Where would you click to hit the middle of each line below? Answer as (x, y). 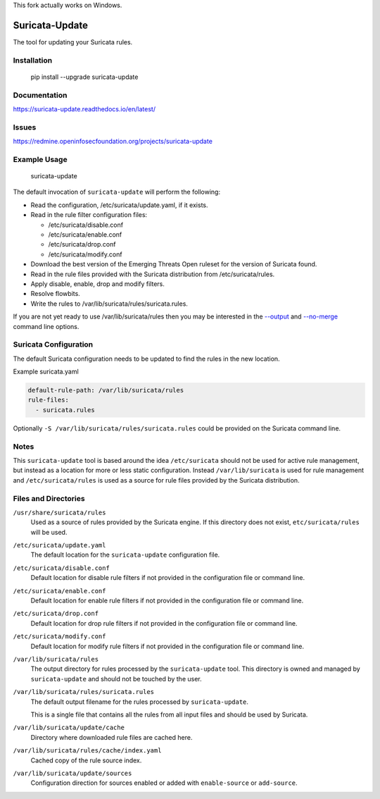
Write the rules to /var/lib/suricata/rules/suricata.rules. (109, 304)
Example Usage (40, 159)
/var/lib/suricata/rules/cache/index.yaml (87, 751)
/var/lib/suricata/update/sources (72, 773)
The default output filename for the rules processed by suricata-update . (140, 702)
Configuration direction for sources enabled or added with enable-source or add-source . (164, 783)
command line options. (46, 326)
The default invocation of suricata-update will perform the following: (117, 192)
